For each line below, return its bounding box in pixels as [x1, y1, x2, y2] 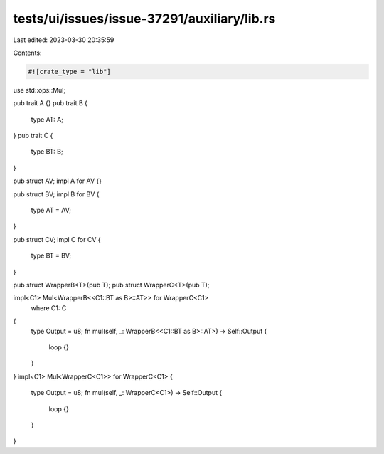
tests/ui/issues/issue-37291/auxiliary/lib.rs [13, 11, 276, 26]
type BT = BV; [31, 251, 72, 260]
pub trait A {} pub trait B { [13, 99, 88, 107]
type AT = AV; [31, 206, 71, 215]
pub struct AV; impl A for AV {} [13, 176, 102, 185]
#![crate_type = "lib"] [28, 68, 112, 75]
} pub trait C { [13, 132, 53, 140]
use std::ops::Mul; [13, 85, 66, 94]
